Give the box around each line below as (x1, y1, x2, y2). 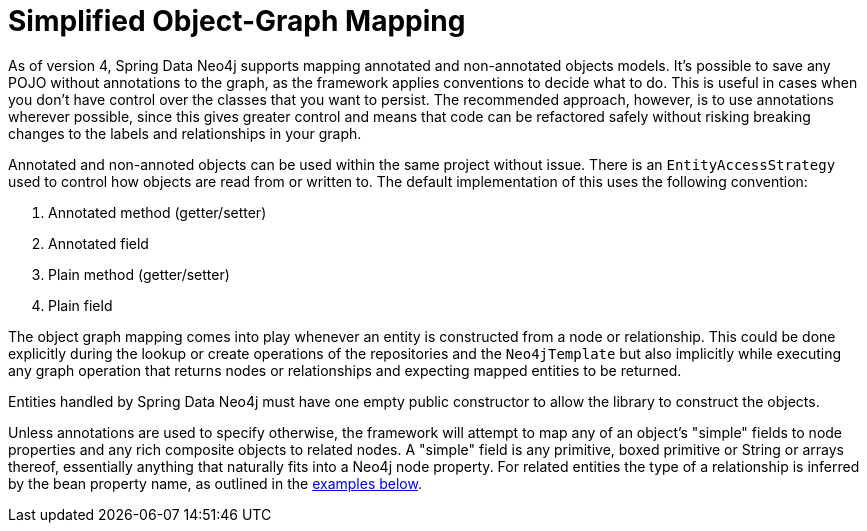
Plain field (48, 296, 113, 314)
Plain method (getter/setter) (48, 265, 230, 283)
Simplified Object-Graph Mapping (8, 4, 466, 38)
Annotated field (48, 234, 149, 252)
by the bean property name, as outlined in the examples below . (8, 474, 422, 492)
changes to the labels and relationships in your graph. (8, 124, 362, 142)
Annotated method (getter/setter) (48, 203, 267, 221)
